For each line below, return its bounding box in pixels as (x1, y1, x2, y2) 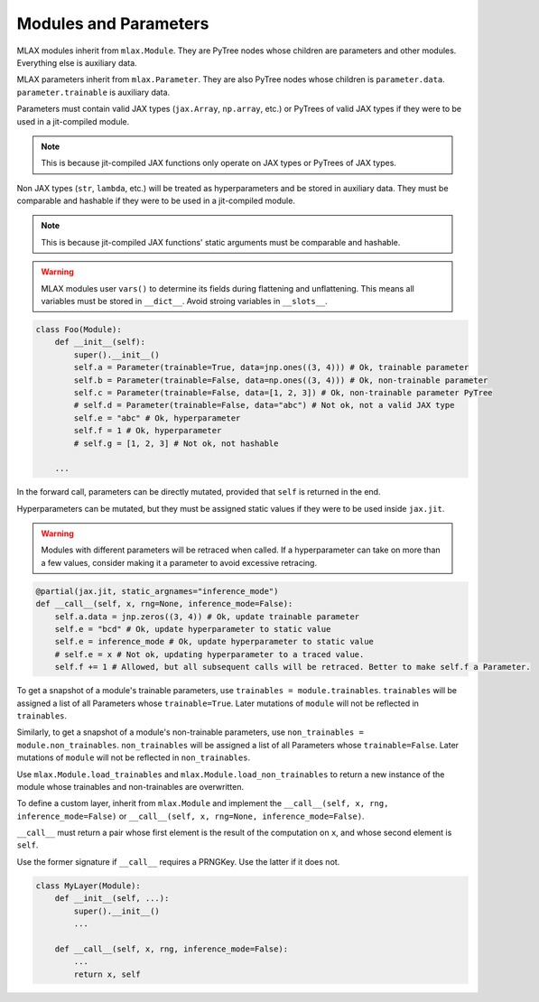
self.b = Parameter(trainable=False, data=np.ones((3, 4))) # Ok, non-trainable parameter (73, 375, 488, 385)
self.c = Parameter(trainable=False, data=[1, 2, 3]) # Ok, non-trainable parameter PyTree (73, 387, 493, 397)
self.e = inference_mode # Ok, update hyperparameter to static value (54, 636, 375, 647)
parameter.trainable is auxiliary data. (16, 87, 171, 97)
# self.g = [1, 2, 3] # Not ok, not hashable (73, 438, 279, 449)
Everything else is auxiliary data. (16, 57, 137, 68)
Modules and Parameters (16, 14, 209, 33)
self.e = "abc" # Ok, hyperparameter (73, 413, 241, 423)
